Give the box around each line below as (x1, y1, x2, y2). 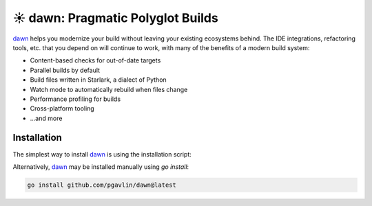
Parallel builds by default (30, 66, 100, 74)
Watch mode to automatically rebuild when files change (30, 85, 188, 93)
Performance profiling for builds (30, 95, 121, 103)
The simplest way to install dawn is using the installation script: (12, 150, 192, 158)
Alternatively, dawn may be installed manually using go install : (12, 162, 189, 171)
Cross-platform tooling (30, 104, 94, 113)
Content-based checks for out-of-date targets (30, 56, 161, 65)
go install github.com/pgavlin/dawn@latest (27, 181, 177, 189)
